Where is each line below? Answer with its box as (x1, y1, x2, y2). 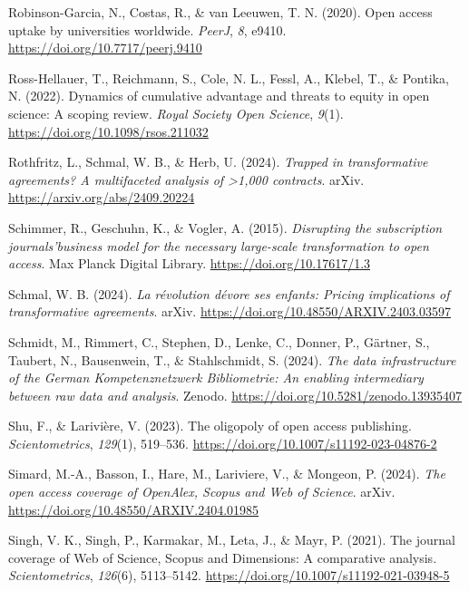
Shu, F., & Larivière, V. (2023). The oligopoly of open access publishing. (8, 416, 412, 435)
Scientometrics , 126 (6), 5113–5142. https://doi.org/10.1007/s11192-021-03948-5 (8, 566, 450, 585)
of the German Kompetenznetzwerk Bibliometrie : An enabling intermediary (8, 368, 424, 387)
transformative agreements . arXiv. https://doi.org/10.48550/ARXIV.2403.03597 (8, 302, 451, 321)
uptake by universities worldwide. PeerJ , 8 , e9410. (8, 20, 287, 39)
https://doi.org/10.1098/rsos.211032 (8, 121, 209, 140)
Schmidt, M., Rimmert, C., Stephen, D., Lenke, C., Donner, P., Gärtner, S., (8, 332, 430, 351)
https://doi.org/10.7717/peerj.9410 (8, 38, 202, 57)
